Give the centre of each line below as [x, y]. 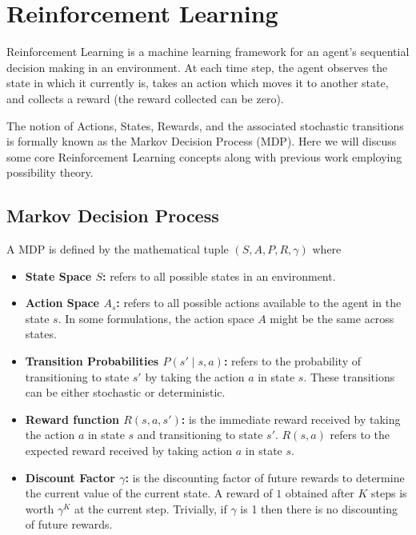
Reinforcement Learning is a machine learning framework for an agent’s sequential [208, 52]
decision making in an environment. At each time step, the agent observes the [197, 67]
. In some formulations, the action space [156, 318]
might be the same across [332, 318]
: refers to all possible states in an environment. [219, 275]
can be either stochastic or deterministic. [125, 392]
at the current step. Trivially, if [150, 508]
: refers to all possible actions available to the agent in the [259, 303]
